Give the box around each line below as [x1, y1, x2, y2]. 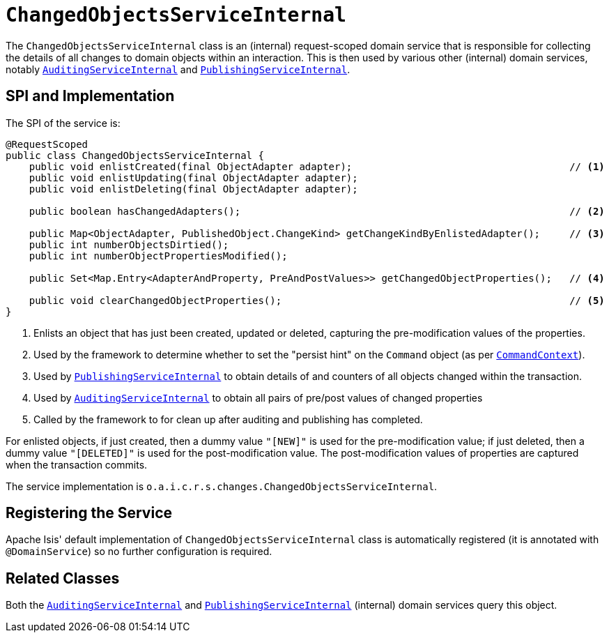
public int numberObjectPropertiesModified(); [29, 250, 288, 261]
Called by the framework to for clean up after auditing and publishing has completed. [33, 413, 423, 425]
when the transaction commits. [6, 458, 148, 471]
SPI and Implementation [6, 87, 175, 105]
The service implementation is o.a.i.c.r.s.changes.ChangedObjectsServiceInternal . [6, 480, 438, 492]
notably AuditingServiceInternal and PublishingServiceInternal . [6, 63, 350, 75]
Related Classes [6, 569, 120, 587]
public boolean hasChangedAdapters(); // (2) [29, 205, 605, 217]
